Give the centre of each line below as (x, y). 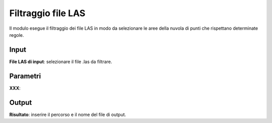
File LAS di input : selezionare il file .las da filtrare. (61, 61)
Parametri (25, 76)
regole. (17, 35)
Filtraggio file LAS (47, 13)
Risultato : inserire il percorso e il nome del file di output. (68, 114)
